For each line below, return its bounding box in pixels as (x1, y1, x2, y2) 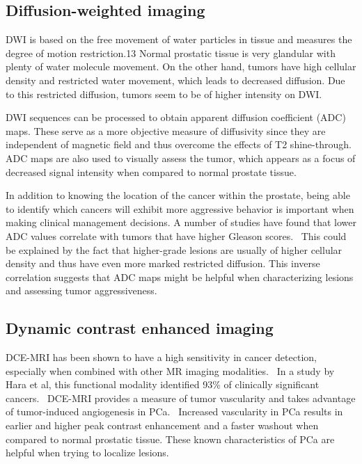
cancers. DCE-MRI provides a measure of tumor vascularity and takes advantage (6, 390, 356, 405)
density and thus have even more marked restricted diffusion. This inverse (6, 256, 320, 271)
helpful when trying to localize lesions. (6, 445, 169, 460)
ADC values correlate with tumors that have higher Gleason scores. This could (6, 228, 347, 243)
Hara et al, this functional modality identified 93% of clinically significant (6, 377, 320, 392)
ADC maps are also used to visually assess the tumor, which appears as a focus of (6, 150, 356, 165)
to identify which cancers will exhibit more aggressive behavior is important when (6, 201, 354, 216)
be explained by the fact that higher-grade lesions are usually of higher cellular (6, 242, 343, 257)
